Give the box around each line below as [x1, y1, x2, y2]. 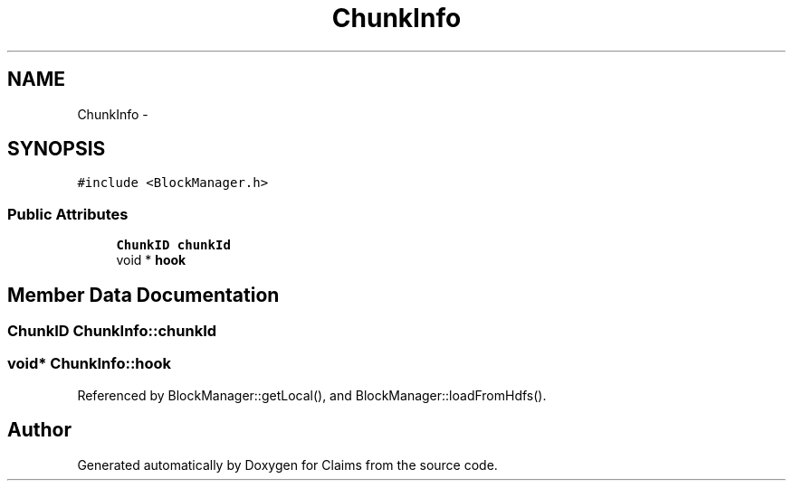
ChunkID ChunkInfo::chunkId [7, 322, 217, 341]
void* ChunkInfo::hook [7, 354, 172, 373]
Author [7, 418, 72, 442]
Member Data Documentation [7, 283, 280, 306]
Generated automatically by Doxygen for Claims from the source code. [77, 456, 498, 473]
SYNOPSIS [7, 137, 106, 161]
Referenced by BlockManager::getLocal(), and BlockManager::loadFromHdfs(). [77, 387, 547, 403]
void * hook [116, 252, 186, 268]
